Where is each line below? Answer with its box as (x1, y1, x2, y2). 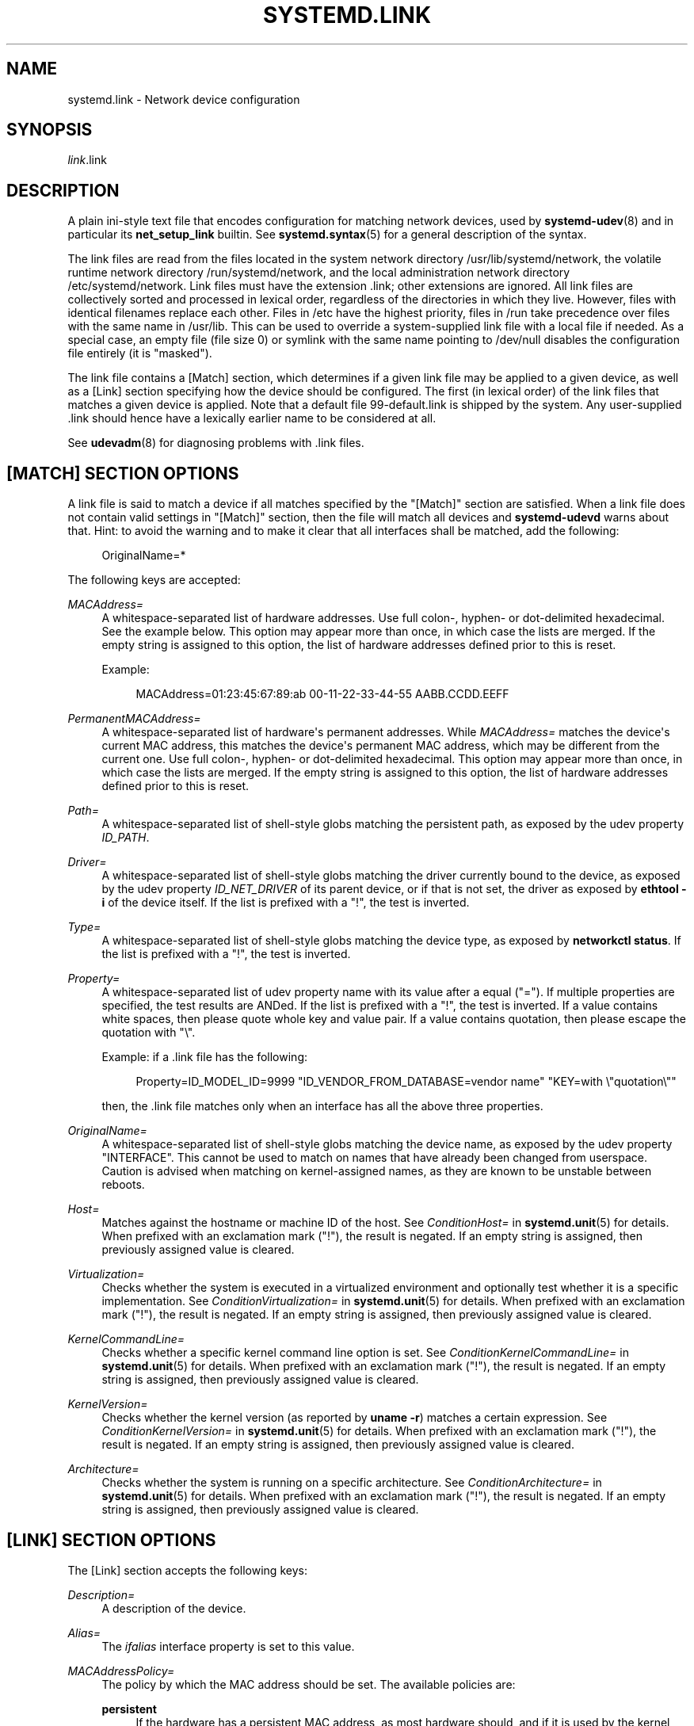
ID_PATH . (101, 831, 150, 845)
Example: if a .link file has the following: (101, 1050, 307, 1064)
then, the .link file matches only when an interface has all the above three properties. (101, 1099, 543, 1113)
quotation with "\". (101, 1025, 196, 1040)
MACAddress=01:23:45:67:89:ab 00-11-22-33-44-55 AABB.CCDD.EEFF (135, 687, 509, 701)
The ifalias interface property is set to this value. (101, 1639, 355, 1653)
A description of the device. (101, 1601, 246, 1615)
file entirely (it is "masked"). (67, 346, 212, 361)
